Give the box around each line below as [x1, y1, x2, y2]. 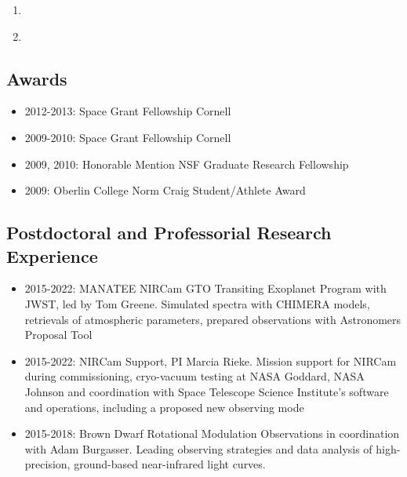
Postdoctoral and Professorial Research [6, 220, 332, 245]
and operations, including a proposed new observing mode [24, 399, 304, 415]
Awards [6, 66, 67, 90]
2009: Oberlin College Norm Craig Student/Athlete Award [24, 182, 306, 198]
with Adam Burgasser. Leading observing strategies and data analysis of [24, 440, 372, 457]
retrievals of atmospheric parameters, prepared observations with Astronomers [24, 311, 402, 327]
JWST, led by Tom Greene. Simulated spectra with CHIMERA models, [24, 295, 370, 311]
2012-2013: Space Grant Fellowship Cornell [24, 103, 231, 119]
